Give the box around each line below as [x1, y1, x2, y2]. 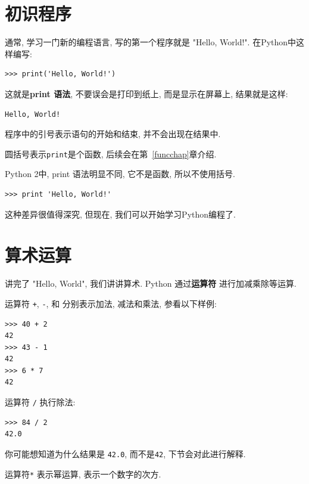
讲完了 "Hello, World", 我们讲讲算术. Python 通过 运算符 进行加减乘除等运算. [5, 277, 296, 290]
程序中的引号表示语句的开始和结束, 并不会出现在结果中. [5, 128, 221, 140]
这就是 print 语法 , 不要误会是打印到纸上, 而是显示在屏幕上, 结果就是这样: [5, 87, 288, 100]
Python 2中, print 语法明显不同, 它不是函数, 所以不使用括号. [5, 167, 235, 180]
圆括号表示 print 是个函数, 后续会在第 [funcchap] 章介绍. [5, 147, 217, 160]
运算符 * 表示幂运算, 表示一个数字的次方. [5, 467, 161, 480]
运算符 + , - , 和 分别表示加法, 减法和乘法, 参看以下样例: [5, 297, 217, 309]
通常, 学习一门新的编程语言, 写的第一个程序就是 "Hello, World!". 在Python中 [5, 36, 296, 48]
